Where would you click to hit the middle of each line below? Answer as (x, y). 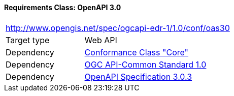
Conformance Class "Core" (137, 52)
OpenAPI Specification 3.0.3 (138, 76)
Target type (28, 40)
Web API (101, 40)
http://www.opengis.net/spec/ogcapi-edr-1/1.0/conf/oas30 (118, 28)
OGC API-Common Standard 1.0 (145, 64)
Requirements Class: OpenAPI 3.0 (63, 7)
